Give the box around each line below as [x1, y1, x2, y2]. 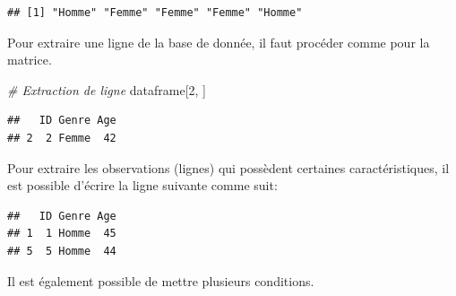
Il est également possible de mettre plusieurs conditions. [7, 271, 314, 290]
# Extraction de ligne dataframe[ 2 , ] [7, 80, 206, 99]
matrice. [7, 50, 52, 69]
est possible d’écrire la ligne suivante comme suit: [7, 176, 278, 195]
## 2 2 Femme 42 [7, 131, 116, 144]
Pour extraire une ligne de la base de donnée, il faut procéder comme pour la [7, 32, 430, 51]
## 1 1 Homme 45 [7, 227, 116, 240]
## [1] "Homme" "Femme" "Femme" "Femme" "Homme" [7, 6, 303, 19]
